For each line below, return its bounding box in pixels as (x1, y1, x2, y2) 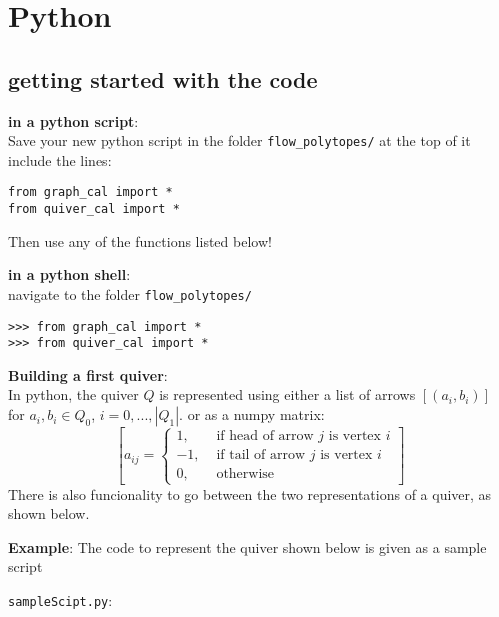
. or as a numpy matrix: (179, 404, 325, 425)
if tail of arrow (216, 448, 306, 463)
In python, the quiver (8, 384, 139, 405)
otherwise (216, 467, 275, 482)
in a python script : (8, 110, 139, 131)
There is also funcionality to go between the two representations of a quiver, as (8, 483, 492, 504)
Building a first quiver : (8, 364, 168, 385)
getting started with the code (8, 63, 318, 94)
